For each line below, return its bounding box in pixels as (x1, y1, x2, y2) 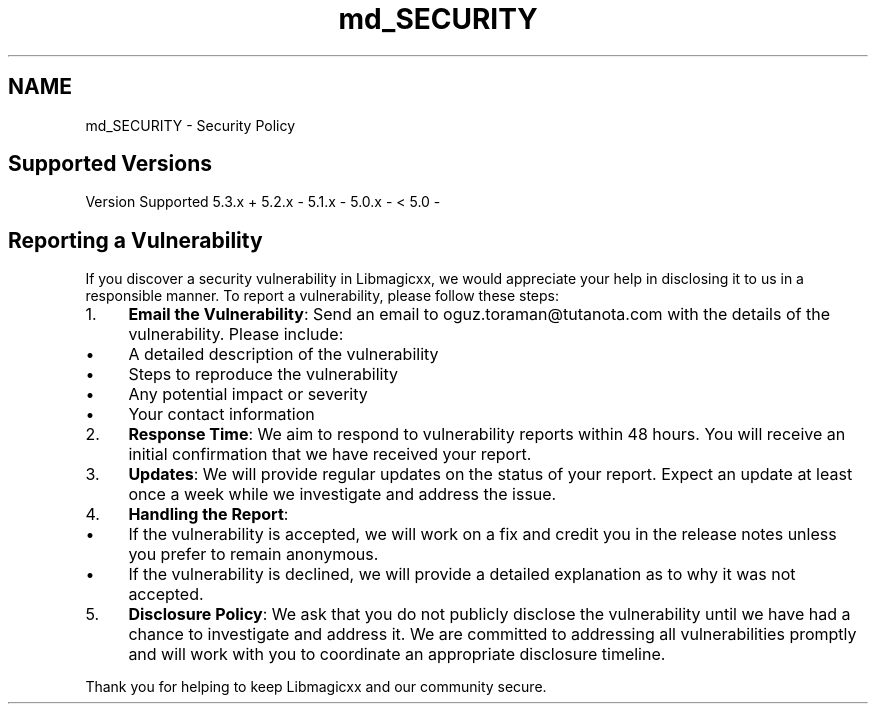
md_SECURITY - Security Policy (85, 116, 296, 134)
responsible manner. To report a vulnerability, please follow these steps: (85, 287, 560, 305)
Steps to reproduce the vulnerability (128, 364, 399, 385)
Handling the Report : (128, 504, 289, 525)
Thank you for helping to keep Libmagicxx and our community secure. (85, 678, 547, 696)
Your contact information (128, 404, 315, 425)
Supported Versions (8, 151, 212, 177)
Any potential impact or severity (128, 384, 368, 405)
